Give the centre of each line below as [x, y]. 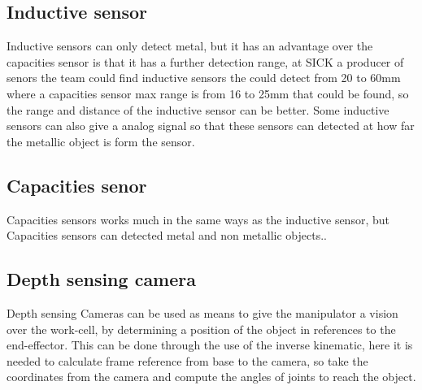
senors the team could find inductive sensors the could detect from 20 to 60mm [204, 78]
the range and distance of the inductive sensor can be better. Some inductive [198, 109]
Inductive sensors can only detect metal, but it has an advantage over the [190, 46]
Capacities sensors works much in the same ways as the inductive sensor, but [198, 219]
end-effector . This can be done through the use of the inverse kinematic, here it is [210, 345]
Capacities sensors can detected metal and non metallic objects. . [167, 235]
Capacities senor [77, 185]
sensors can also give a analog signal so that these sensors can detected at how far [211, 126]
